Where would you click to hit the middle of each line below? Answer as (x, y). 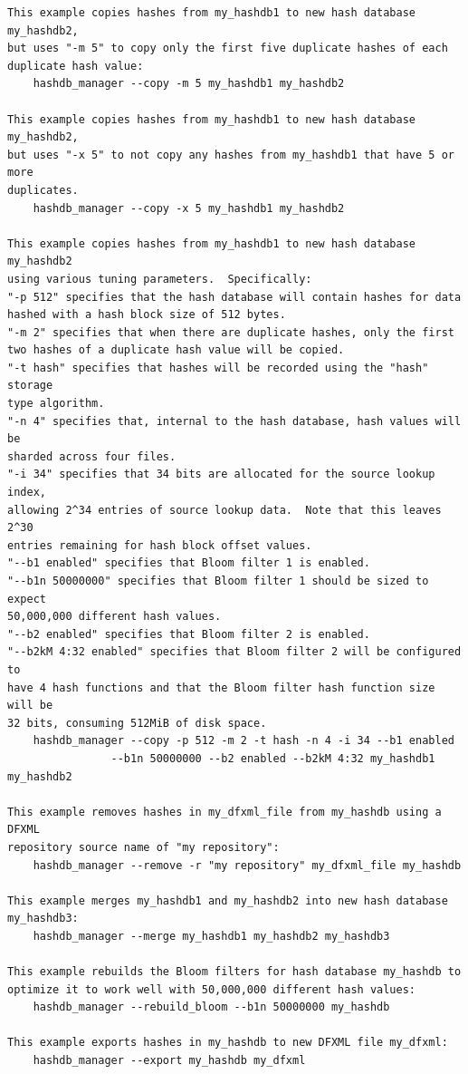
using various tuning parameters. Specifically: (160, 279)
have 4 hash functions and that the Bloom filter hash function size (221, 687)
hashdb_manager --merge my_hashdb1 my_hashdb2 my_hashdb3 (211, 936)
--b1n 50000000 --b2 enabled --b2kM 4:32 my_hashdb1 (273, 758)
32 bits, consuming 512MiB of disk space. (137, 723)
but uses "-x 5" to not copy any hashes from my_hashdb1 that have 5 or (231, 155)
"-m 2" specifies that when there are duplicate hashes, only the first (231, 332)
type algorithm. (56, 404)
